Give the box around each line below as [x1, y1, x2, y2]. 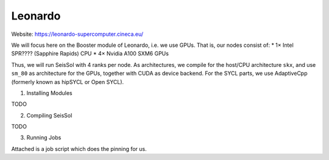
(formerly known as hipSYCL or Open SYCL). [11, 78, 124, 85]
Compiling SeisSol [26, 111, 73, 119]
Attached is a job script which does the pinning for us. [11, 145, 147, 152]
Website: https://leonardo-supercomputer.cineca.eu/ [11, 30, 144, 38]
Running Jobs [26, 134, 62, 141]
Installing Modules [26, 89, 73, 97]
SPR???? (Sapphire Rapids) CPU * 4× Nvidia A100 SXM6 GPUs [11, 50, 169, 57]
